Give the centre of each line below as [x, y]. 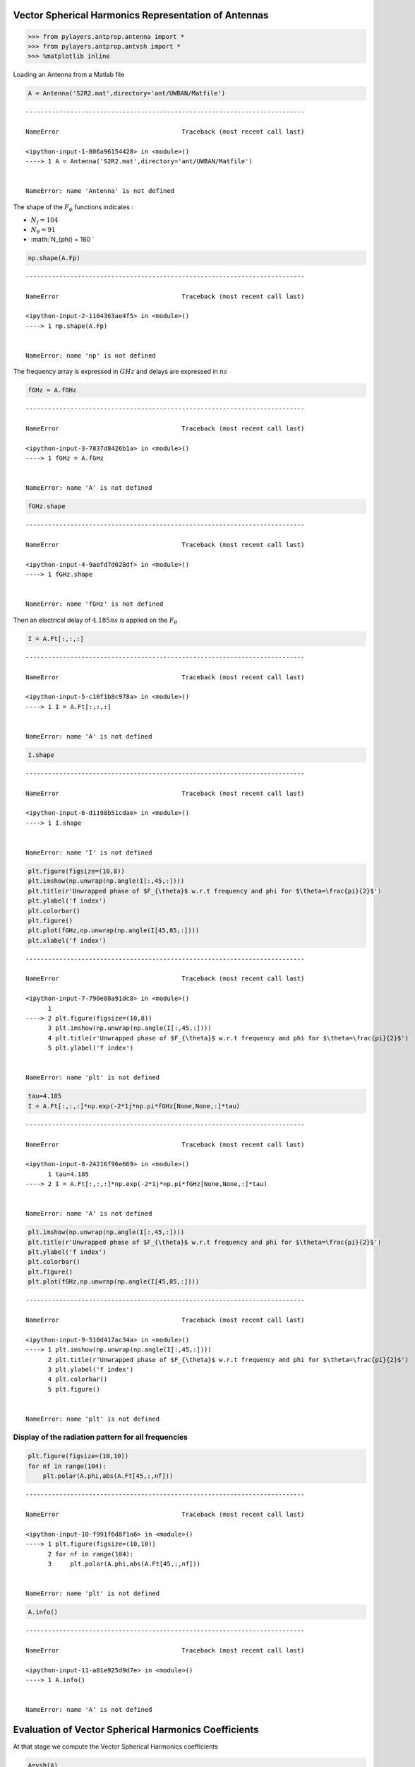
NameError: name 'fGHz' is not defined [95, 604]
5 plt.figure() [74, 1389]
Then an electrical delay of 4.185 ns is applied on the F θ [95, 621]
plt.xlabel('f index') [67, 940]
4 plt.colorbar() [78, 1379]
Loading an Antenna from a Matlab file [69, 75]
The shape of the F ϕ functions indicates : [73, 207]
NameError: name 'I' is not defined [89, 853]
